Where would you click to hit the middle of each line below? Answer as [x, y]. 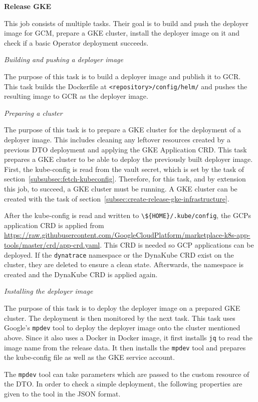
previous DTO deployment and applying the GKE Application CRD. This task [125, 149]
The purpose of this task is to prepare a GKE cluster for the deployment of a [122, 130]
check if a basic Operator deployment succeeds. [76, 42]
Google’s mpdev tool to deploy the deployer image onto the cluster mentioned [122, 328]
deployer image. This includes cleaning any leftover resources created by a [117, 139]
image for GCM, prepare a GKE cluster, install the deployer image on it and [122, 33]
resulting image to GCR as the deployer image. [76, 96]
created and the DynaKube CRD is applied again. [81, 274]
